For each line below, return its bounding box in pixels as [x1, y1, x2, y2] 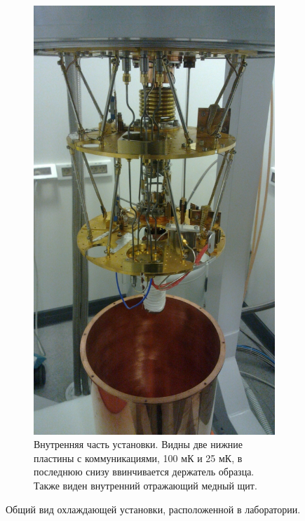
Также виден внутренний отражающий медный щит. [34, 478, 257, 492]
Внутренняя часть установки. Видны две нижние [34, 437, 243, 452]
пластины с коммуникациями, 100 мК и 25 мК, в [34, 450, 243, 465]
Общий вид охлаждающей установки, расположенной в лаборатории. [6, 501, 301, 516]
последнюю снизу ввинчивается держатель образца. [34, 464, 255, 479]
